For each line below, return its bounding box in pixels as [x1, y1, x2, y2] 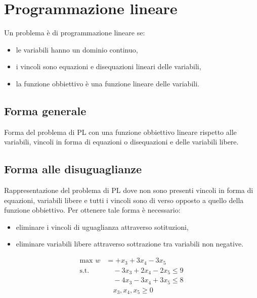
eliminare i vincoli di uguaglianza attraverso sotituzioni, [16, 221, 189, 232]
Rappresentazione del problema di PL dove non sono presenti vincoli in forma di [4, 185, 253, 195]
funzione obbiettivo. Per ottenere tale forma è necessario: [4, 205, 181, 215]
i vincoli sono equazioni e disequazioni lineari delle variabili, [16, 61, 201, 72]
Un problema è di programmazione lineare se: [4, 27, 145, 38]
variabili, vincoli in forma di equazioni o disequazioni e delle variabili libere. [4, 136, 239, 147]
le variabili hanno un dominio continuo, [16, 44, 138, 55]
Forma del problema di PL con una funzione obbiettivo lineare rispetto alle [4, 126, 237, 137]
